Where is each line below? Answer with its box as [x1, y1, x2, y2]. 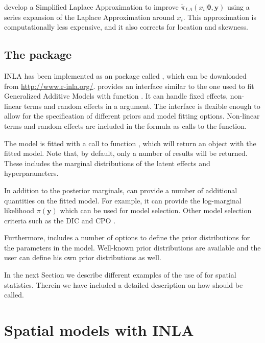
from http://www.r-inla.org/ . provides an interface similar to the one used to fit [4, 80, 254, 91]
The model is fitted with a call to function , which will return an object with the [4, 138, 256, 148]
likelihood [4, 205, 35, 216]
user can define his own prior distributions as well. [4, 252, 161, 263]
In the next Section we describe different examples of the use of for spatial [4, 269, 236, 280]
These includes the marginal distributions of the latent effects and [4, 157, 210, 168]
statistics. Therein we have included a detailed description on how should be [4, 279, 243, 290]
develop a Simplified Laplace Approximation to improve [4, 2, 179, 12]
